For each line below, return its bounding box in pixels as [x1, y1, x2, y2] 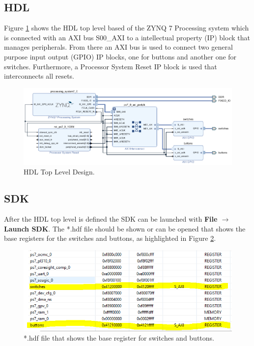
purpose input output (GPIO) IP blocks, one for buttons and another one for [4, 51, 237, 61]
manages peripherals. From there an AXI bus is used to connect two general [4, 42, 233, 52]
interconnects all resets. [4, 71, 75, 81]
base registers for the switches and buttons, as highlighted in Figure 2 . [4, 233, 216, 243]
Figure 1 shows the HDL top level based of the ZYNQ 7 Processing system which [4, 23, 249, 33]
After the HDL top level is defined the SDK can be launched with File [4, 214, 218, 224]
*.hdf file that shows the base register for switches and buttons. [24, 333, 214, 343]
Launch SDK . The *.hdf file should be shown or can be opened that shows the [4, 223, 246, 233]
